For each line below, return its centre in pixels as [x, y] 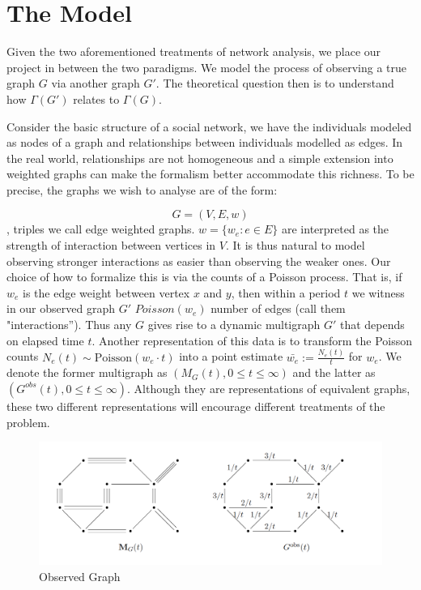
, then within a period [286, 292]
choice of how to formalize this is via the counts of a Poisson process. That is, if [204, 277]
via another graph [96, 83]
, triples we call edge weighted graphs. [101, 229]
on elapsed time [45, 340]
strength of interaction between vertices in [111, 245]
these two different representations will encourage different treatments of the [196, 406]
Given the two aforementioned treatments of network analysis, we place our [194, 51]
